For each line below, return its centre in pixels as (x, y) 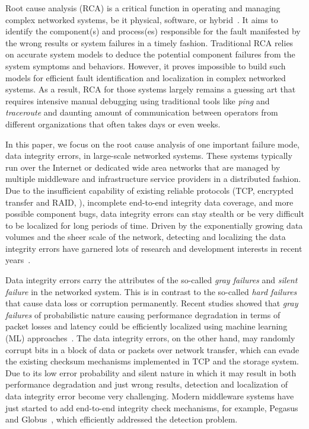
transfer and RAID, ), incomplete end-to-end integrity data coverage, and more (149, 202)
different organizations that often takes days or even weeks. (113, 124)
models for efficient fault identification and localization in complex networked (146, 77)
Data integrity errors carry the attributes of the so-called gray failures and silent (152, 280)
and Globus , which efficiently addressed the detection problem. (122, 419)
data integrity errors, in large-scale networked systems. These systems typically (149, 156)
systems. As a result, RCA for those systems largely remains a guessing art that (151, 89)
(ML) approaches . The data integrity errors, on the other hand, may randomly (150, 338)
